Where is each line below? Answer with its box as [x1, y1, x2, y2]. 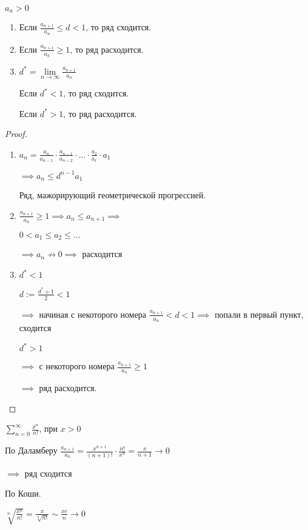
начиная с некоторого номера [39, 307, 147, 320]
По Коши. [5, 487, 41, 500]
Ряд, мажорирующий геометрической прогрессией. [19, 189, 206, 201]
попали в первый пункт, [215, 307, 304, 320]
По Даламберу [5, 444, 58, 457]
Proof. [5, 127, 27, 140]
